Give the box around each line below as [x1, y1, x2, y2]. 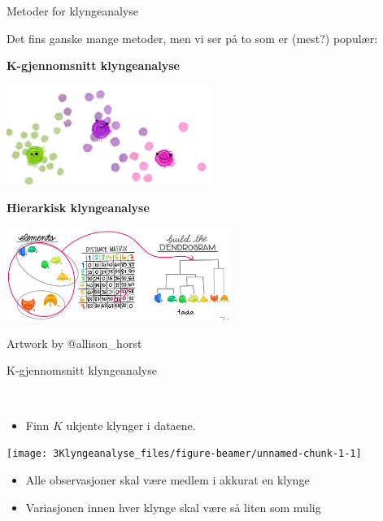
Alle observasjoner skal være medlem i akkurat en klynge [25, 471, 310, 488]
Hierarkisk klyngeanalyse [7, 198, 150, 215]
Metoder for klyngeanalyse [7, 2, 138, 19]
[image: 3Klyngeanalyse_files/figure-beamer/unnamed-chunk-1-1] [7, 448, 362, 460]
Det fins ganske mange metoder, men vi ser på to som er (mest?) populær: [7, 29, 378, 46]
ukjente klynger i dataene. [66, 416, 196, 433]
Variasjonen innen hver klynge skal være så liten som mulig [25, 498, 321, 515]
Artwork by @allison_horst [7, 334, 142, 351]
